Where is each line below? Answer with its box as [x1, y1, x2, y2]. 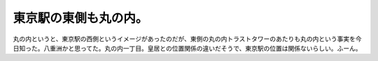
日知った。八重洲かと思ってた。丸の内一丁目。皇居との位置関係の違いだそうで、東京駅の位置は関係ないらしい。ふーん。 [13, 44, 362, 52]
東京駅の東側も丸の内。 [13, 10, 148, 26]
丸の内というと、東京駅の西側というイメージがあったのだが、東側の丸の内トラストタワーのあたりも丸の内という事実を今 [13, 35, 362, 43]
